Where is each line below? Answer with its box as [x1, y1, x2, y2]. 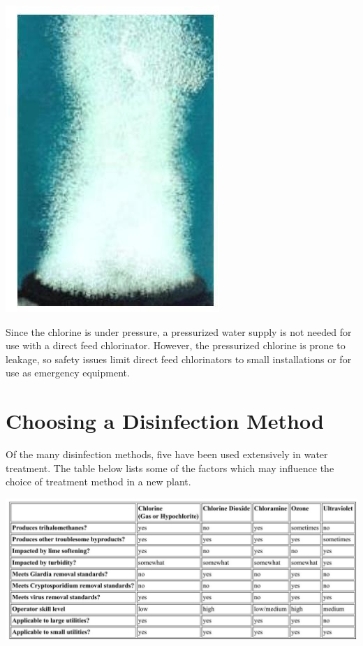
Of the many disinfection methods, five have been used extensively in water [6, 447, 328, 462]
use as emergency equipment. [6, 365, 130, 380]
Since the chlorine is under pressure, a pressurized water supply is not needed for [6, 324, 352, 339]
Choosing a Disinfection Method [6, 406, 324, 435]
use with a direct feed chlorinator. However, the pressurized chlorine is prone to [6, 338, 346, 353]
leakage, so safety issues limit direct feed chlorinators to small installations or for [6, 351, 352, 366]
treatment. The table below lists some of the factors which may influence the [6, 460, 334, 475]
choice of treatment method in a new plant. [6, 474, 191, 489]
